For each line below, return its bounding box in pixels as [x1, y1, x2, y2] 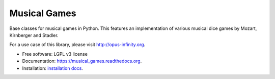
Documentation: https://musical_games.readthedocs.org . [22, 58, 142, 64]
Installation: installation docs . [22, 65, 84, 71]
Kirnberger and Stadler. [9, 32, 59, 38]
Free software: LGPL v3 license [22, 51, 88, 57]
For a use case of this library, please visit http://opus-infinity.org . [9, 42, 146, 48]
